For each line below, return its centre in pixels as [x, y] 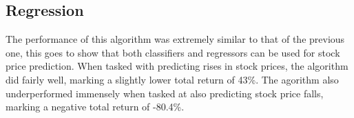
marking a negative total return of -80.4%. [95, 107]
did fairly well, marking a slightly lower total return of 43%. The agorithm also [172, 79]
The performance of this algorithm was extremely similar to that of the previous [175, 39]
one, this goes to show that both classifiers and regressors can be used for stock [173, 52]
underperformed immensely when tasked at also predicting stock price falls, [165, 93]
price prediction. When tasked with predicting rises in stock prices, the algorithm [177, 66]
